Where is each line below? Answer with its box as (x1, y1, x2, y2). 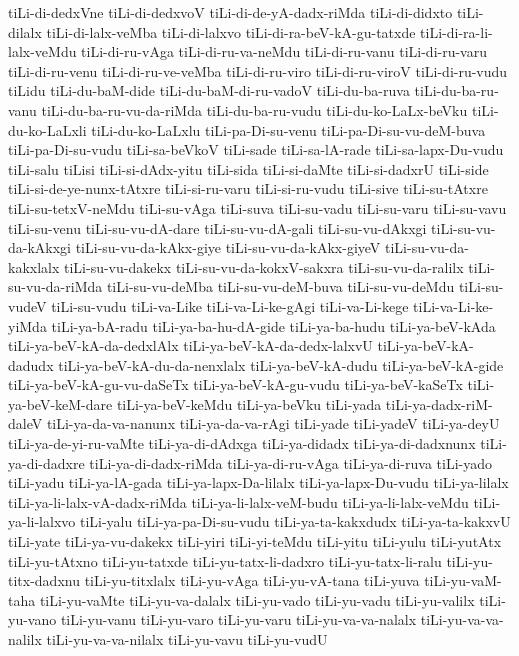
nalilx (8, 629, 42, 649)
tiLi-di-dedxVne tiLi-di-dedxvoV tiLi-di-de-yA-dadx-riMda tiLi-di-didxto (8, 2, 453, 22)
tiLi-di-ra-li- (420, 21, 493, 42)
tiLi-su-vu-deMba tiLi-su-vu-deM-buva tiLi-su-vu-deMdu (106, 276, 455, 297)
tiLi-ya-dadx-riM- (385, 393, 493, 414)
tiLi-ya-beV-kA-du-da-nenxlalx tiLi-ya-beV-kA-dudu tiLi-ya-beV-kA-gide (58, 354, 504, 375)
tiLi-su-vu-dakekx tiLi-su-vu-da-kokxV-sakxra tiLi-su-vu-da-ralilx (64, 256, 464, 277)
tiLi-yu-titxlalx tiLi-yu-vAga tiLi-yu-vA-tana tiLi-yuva (84, 570, 420, 591)
